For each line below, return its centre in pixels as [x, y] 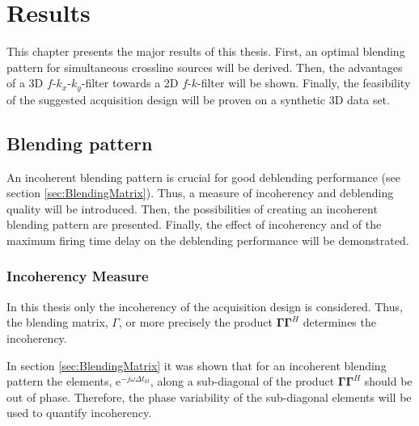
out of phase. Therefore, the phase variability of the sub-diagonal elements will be [209, 396]
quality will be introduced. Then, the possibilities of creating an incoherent [192, 208]
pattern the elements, [59, 381]
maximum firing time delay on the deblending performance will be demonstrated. [208, 240]
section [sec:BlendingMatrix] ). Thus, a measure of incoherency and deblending [200, 193]
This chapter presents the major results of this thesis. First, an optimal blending [206, 51]
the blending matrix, [57, 322]
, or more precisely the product [195, 322]
